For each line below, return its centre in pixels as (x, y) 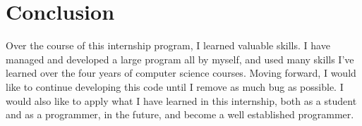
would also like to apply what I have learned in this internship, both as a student (181, 100)
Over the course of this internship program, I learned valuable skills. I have (168, 45)
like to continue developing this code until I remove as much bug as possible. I (175, 86)
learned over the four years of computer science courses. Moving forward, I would (181, 73)
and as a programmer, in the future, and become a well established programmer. (180, 114)
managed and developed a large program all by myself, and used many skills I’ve (180, 59)
